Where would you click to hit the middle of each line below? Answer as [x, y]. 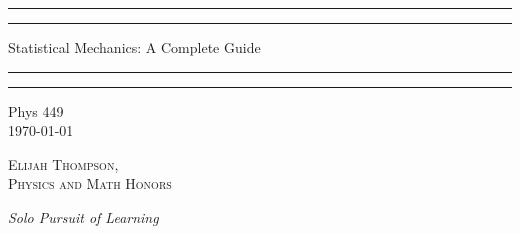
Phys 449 [36, 110]
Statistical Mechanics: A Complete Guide [134, 47]
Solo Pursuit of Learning [83, 216]
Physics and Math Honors [90, 183]
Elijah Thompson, [63, 163]
